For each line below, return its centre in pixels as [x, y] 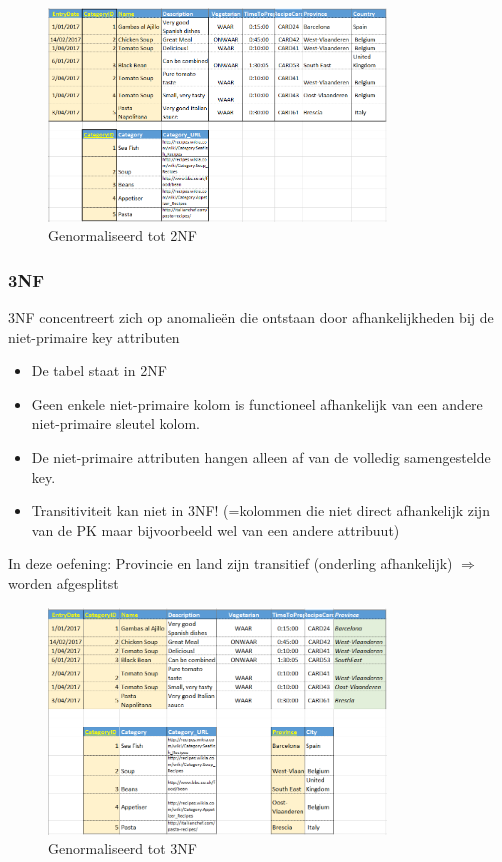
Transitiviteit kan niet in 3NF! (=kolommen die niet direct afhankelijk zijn [260, 510]
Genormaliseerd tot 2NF [123, 235]
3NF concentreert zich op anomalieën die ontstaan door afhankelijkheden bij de [251, 317]
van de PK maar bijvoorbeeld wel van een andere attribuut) [215, 529]
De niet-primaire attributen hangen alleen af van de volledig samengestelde [261, 457]
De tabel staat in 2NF [99, 370]
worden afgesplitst [63, 582]
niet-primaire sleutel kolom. [115, 423]
